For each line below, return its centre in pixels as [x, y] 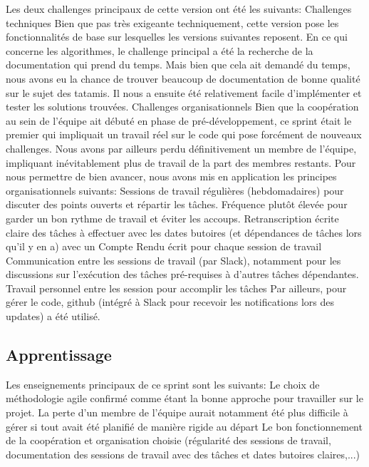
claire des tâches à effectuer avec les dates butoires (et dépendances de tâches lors [184, 232]
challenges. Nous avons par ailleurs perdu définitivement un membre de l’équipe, [181, 148]
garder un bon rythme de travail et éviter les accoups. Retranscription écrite [172, 218]
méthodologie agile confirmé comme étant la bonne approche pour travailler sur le [184, 398]
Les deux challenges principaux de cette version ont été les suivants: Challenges [179, 9]
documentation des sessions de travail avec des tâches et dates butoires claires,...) [183, 454]
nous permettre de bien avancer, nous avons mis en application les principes [171, 176]
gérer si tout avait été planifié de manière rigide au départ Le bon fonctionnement [184, 426]
